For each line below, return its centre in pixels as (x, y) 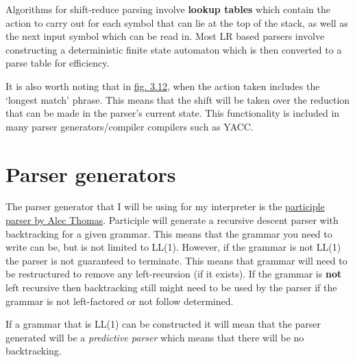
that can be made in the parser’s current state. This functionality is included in (173, 113)
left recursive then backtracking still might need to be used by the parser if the (171, 287)
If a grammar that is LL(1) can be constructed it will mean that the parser (163, 324)
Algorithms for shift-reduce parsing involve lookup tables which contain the (168, 9)
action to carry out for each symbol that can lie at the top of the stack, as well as (177, 22)
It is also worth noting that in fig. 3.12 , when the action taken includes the (163, 86)
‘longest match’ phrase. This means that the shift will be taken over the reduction (178, 99)
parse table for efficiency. (58, 63)
